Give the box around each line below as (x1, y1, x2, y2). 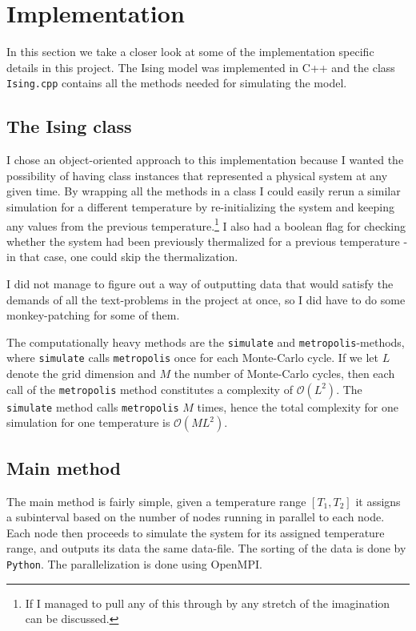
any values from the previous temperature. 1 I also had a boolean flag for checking (6, 215, 406, 234)
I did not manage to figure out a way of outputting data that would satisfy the (6, 275, 394, 291)
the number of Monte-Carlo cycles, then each (174, 365, 395, 382)
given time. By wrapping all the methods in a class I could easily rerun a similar (6, 183, 401, 199)
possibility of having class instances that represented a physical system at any (6, 167, 388, 183)
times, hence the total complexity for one (197, 398, 398, 415)
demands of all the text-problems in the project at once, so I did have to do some (6, 291, 406, 307)
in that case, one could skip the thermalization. (6, 248, 238, 265)
